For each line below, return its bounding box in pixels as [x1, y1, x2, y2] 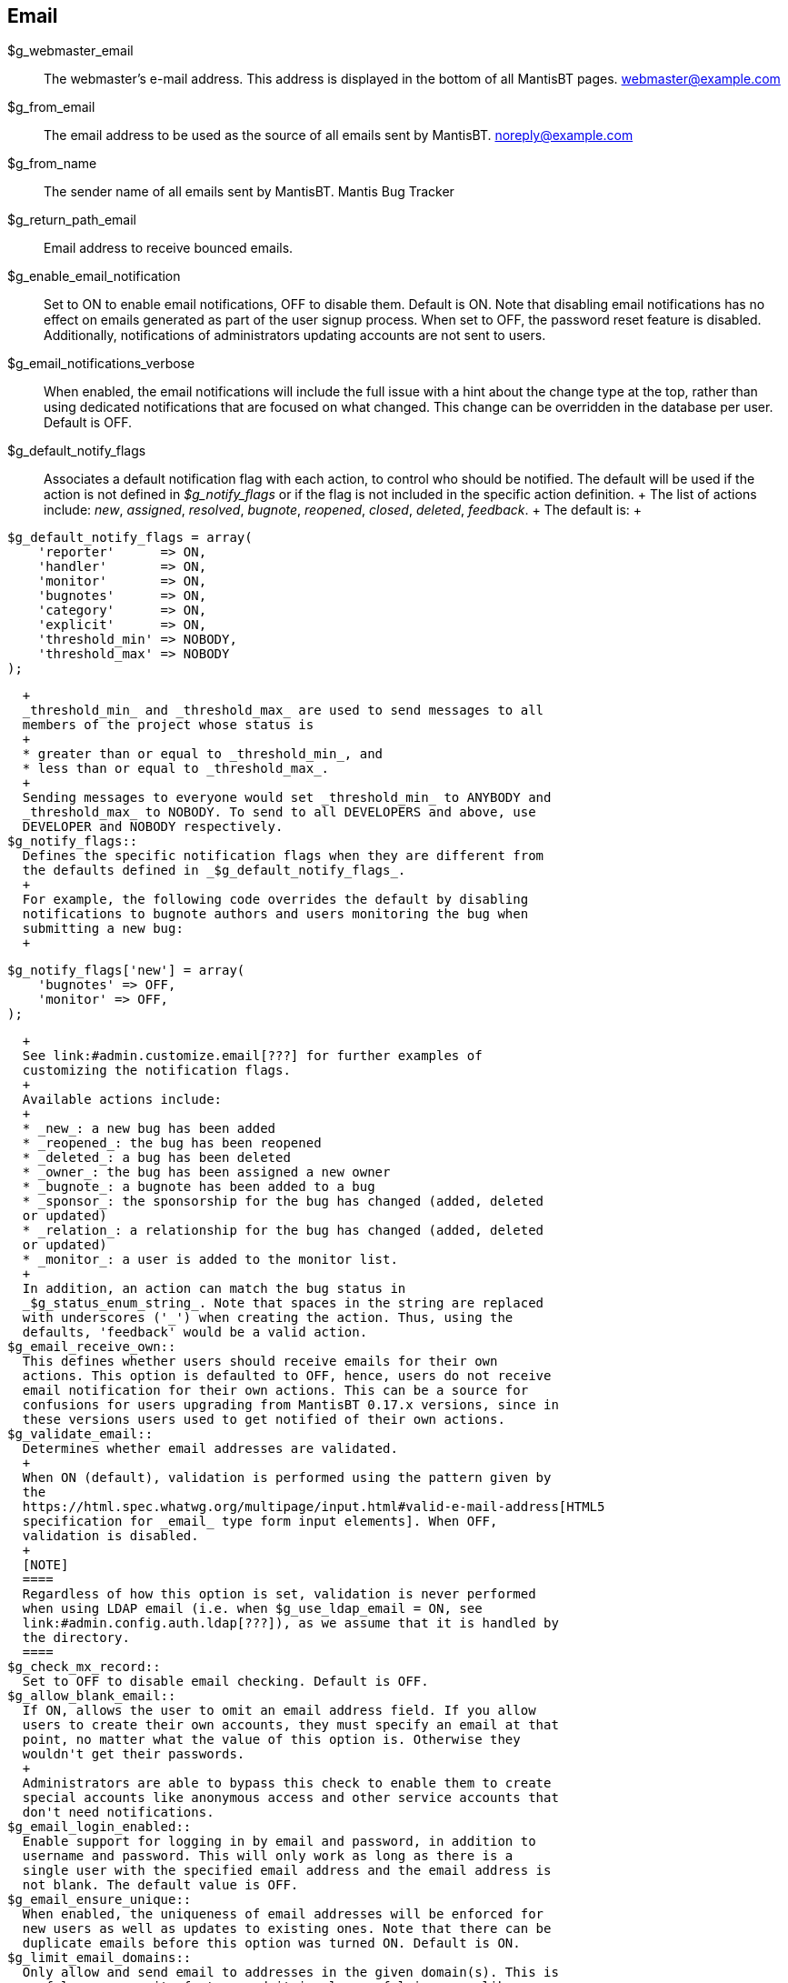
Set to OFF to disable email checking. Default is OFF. [22, 1674, 429, 1689]
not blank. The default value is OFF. [22, 1878, 299, 1893]
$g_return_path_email [7, 212, 136, 228]
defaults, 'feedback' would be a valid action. [22, 1325, 368, 1340]
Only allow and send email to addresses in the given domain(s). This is [22, 1965, 559, 1980]
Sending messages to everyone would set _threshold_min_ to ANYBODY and [22, 790, 552, 806]
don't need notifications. [22, 1805, 214, 1820]
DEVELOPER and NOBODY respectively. [22, 819, 284, 835]
